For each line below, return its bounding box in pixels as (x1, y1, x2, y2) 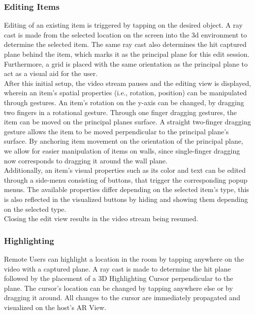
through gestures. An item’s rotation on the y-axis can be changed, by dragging (4, 97, 244, 107)
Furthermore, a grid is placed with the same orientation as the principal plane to (4, 58, 248, 69)
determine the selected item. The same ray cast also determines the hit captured (4, 39, 247, 49)
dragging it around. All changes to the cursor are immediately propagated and (4, 292, 240, 303)
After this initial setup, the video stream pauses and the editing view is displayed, (4, 78, 251, 88)
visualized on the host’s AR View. (4, 302, 106, 312)
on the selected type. (4, 203, 66, 214)
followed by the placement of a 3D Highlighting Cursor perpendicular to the (4, 273, 233, 283)
